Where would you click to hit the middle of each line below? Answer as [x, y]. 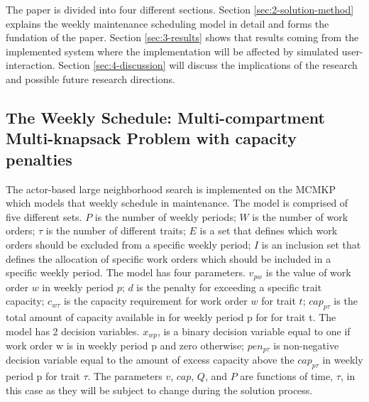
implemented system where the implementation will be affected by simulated [172, 51]
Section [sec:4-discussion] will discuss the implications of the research [208, 65]
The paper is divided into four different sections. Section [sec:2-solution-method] [180, 9]
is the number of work [300, 216]
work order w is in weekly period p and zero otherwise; [125, 345]
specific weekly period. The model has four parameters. [126, 272]
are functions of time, [287, 376]
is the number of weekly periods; [165, 216]
